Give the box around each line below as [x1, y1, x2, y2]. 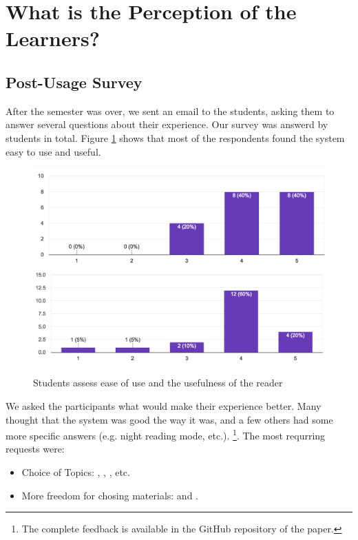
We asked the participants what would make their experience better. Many [6, 398, 322, 413]
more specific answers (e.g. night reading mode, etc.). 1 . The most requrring [6, 426, 326, 442]
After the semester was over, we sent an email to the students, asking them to [6, 103, 335, 118]
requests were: [6, 442, 65, 456]
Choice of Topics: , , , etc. [21, 465, 130, 479]
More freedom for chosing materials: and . [21, 488, 198, 502]
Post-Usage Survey [6, 71, 143, 92]
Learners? [6, 24, 100, 52]
